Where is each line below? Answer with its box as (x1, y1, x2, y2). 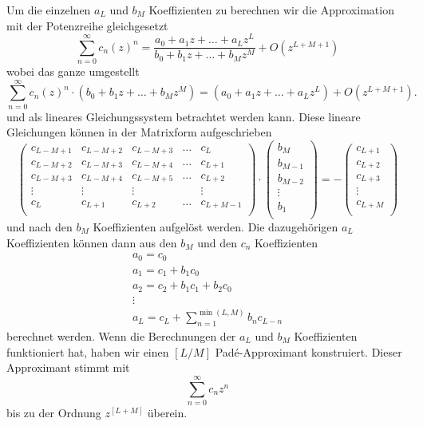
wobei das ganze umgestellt (6, 63, 140, 80)
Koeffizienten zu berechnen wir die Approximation (148, 2, 394, 18)
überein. (147, 404, 188, 420)
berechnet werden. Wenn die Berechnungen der (6, 328, 236, 345)
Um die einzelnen (6, 2, 91, 18)
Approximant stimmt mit (6, 359, 130, 376)
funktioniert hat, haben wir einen (6, 343, 169, 360)
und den (197, 234, 238, 250)
